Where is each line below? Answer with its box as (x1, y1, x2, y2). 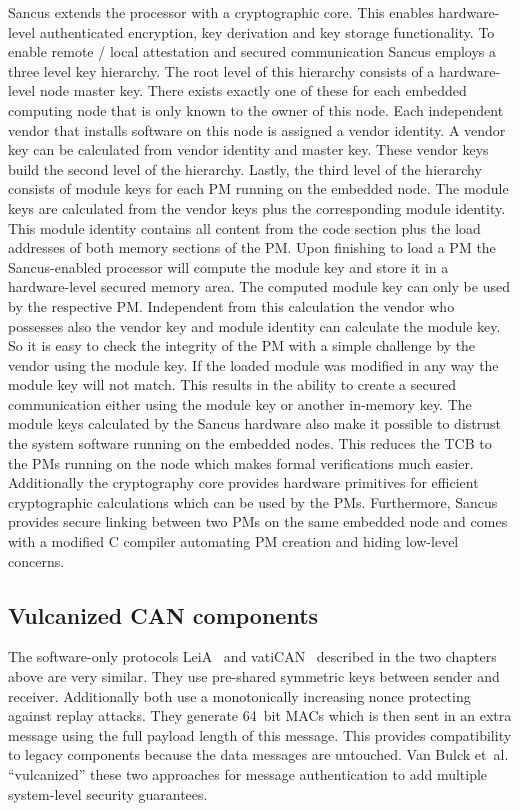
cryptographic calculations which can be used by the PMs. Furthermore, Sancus (8, 491, 498, 512)
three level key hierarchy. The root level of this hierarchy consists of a (8, 60, 435, 81)
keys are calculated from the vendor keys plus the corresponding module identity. (8, 197, 506, 218)
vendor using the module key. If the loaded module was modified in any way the (8, 354, 499, 375)
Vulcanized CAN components (8, 599, 319, 630)
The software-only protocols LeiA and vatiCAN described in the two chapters (8, 646, 497, 667)
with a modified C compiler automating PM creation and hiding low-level (8, 531, 459, 552)
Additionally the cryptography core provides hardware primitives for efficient (8, 472, 479, 493)
